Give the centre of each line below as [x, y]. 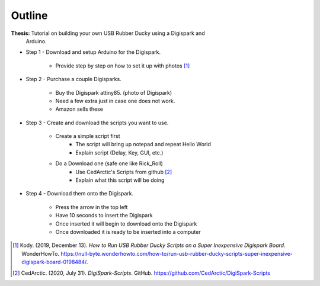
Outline [29, 15]
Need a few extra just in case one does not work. [115, 101]
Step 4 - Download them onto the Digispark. [79, 194]
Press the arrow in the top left [92, 207]
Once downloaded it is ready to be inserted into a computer [128, 232]
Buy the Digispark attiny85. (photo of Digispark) [114, 92]
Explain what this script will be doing [120, 180]
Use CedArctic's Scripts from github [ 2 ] [124, 172]
